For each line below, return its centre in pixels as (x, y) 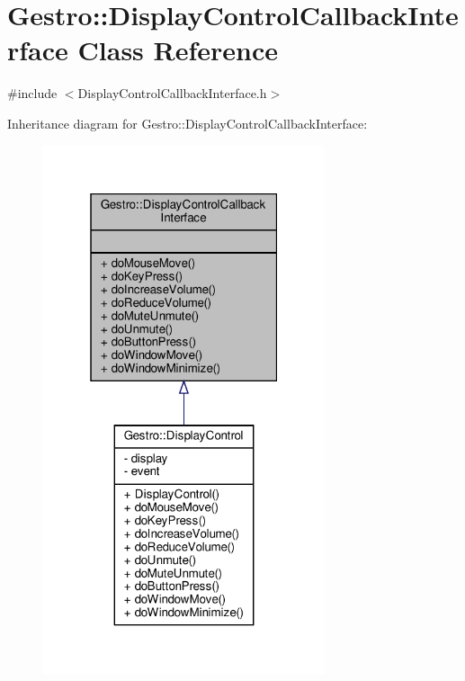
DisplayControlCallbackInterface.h (172, 93)
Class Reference (178, 50)
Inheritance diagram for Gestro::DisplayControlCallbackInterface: (188, 123)
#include (32, 93)
